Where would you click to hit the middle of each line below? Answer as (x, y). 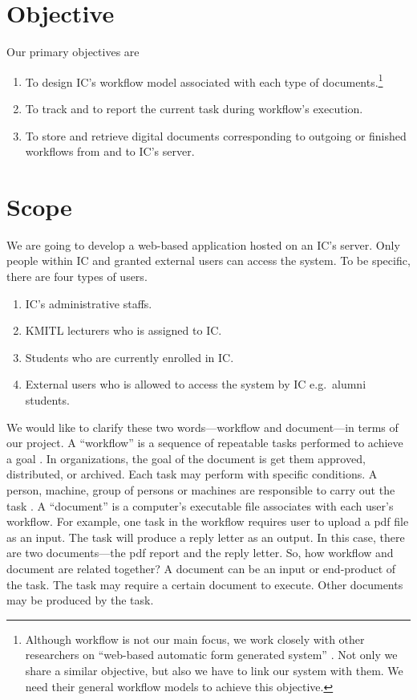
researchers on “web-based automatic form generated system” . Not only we (211, 655)
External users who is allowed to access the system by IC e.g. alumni (196, 384)
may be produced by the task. (80, 600)
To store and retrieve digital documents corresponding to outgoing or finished (216, 135)
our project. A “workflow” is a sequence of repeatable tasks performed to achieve (205, 443)
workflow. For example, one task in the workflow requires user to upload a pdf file (208, 521)
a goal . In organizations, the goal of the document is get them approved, (186, 458)
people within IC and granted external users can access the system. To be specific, (208, 260)
